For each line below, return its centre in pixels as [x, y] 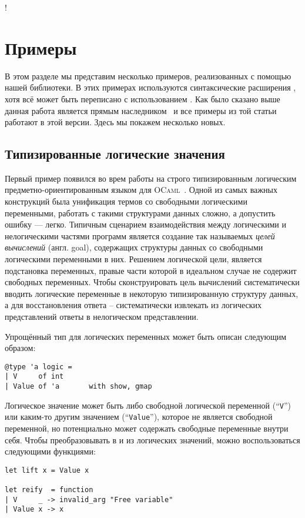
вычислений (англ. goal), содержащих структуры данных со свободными [134, 247]
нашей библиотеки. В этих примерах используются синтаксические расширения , [150, 87]
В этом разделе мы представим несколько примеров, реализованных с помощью [148, 76]
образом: [20, 348]
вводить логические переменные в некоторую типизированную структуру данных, [152, 293]
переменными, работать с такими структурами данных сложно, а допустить [140, 213]
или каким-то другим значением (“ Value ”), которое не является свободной [139, 417]
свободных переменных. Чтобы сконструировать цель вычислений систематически [152, 282]
